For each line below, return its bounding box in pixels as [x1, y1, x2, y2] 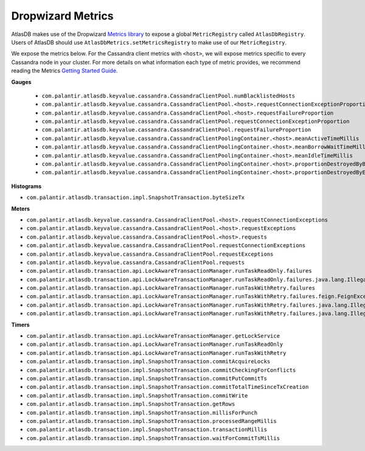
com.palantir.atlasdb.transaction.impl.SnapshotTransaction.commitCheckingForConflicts [26, 366, 296, 374]
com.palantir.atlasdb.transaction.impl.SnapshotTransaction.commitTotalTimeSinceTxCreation [26, 383, 309, 391]
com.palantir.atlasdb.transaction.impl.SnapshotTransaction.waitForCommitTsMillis [26, 435, 280, 441]
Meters [11, 205, 30, 212]
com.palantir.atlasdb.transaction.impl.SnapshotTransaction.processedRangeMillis [26, 418, 277, 424]
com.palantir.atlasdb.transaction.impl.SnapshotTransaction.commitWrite [26, 392, 248, 399]
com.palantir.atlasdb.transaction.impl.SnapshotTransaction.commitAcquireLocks [26, 358, 271, 365]
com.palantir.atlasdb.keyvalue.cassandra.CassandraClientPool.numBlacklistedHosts [41, 92, 295, 99]
